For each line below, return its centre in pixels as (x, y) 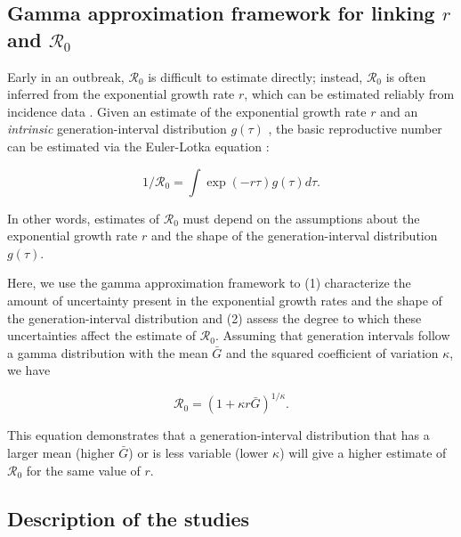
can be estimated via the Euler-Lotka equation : (138, 146)
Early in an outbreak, (66, 76)
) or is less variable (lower (198, 452)
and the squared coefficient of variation (332, 352)
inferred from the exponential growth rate (121, 94)
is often (406, 76)
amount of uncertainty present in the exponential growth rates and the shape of (225, 300)
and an (399, 111)
